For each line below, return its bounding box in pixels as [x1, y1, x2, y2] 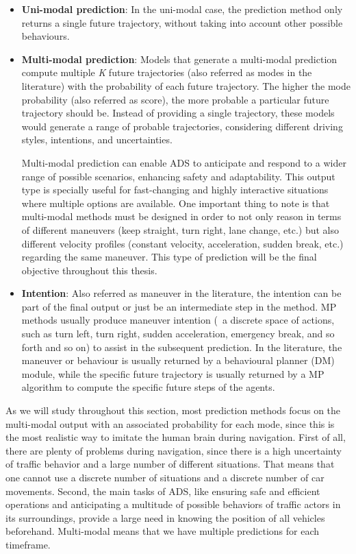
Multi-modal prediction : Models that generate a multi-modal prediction [21, 51, 338, 66]
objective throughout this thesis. [21, 263, 157, 277]
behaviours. [21, 29, 70, 43]
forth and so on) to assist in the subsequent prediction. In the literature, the [21, 339, 342, 354]
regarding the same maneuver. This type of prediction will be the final [21, 250, 317, 264]
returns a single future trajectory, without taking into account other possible [21, 15, 343, 29]
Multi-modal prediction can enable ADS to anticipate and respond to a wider [21, 155, 346, 169]
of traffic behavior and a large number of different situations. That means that [5, 457, 335, 471]
